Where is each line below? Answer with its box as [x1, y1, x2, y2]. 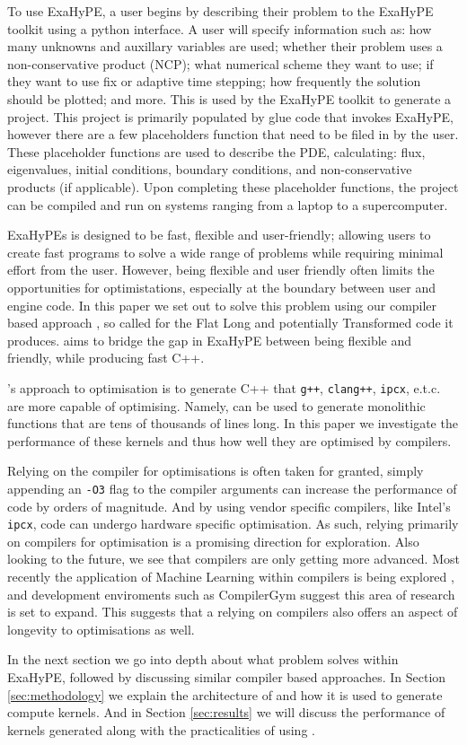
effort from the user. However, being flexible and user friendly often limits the [7, 260, 435, 279]
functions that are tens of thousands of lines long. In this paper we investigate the [7, 414, 458, 433]
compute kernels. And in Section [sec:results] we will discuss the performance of [7, 703, 445, 722]
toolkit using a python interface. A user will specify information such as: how [7, 19, 432, 38]
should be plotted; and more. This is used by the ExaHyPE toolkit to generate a [7, 89, 452, 108]
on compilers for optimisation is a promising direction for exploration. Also [7, 531, 419, 550]
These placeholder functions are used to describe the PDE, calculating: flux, [7, 142, 426, 161]
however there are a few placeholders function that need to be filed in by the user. [7, 125, 459, 144]
